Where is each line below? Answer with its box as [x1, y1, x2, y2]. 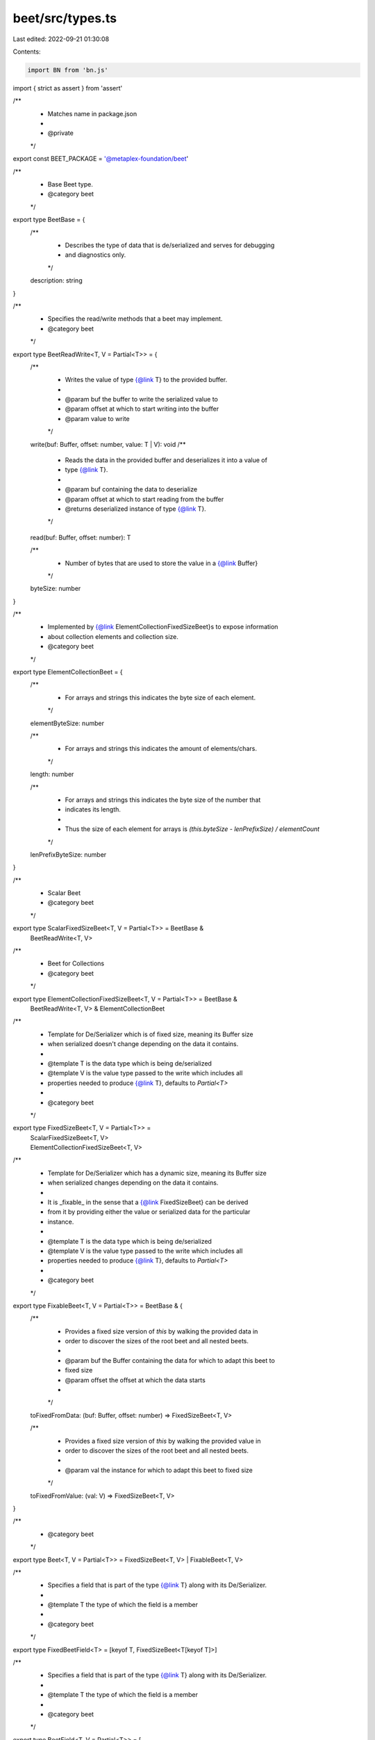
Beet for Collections [47, 959, 104, 967]
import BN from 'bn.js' [27, 66, 109, 74]
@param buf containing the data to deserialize [65, 485, 198, 493]
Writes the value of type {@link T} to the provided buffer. [65, 376, 228, 384]
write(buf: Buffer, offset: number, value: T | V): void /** [30, 440, 186, 448]
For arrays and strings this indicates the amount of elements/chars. [65, 745, 257, 753]
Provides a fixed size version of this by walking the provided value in [65, 1437, 261, 1445]
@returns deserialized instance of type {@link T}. [65, 505, 206, 513]
